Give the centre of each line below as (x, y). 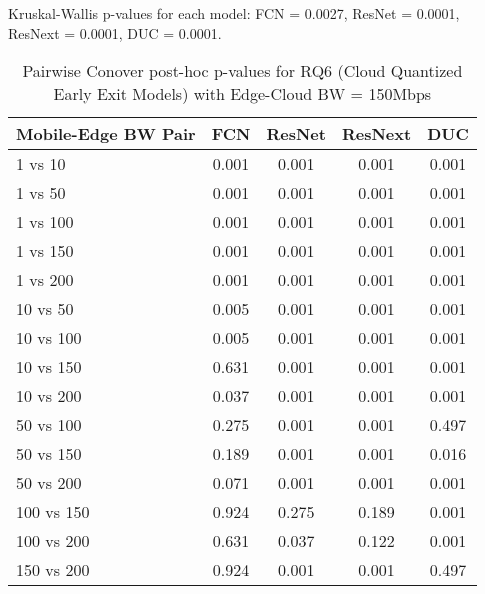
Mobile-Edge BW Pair (106, 134)
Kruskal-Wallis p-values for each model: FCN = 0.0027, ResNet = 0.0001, (234, 13)
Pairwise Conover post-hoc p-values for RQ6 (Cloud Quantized (242, 71)
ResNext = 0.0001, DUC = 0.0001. (115, 32)
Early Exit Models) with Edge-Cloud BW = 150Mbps (242, 94)
